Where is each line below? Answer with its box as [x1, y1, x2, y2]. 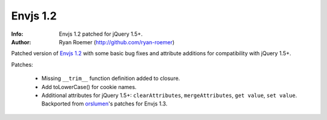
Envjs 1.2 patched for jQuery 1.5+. [59, 30, 143, 38]
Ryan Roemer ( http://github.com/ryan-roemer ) [59, 38, 175, 45]
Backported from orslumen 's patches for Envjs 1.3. [41, 100, 168, 107]
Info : [11, 30, 24, 38]
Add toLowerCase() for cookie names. [41, 83, 137, 90]
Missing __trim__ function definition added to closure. [41, 75, 180, 82]
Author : [11, 38, 31, 45]
